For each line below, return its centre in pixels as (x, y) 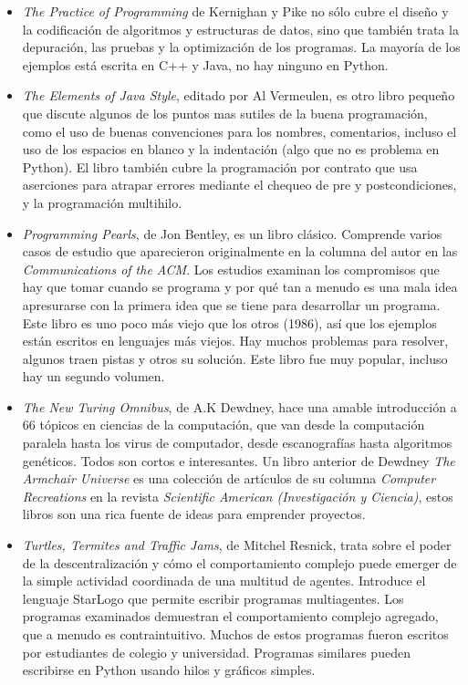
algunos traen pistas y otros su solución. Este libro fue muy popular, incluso (235, 358)
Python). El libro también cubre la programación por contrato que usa (220, 166)
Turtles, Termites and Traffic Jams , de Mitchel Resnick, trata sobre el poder (237, 545)
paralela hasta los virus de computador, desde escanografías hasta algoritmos (237, 443)
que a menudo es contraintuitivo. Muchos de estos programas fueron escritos (235, 634)
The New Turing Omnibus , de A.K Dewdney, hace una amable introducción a (239, 406)
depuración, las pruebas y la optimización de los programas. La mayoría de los (241, 47)
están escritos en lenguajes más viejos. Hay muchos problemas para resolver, (235, 341)
